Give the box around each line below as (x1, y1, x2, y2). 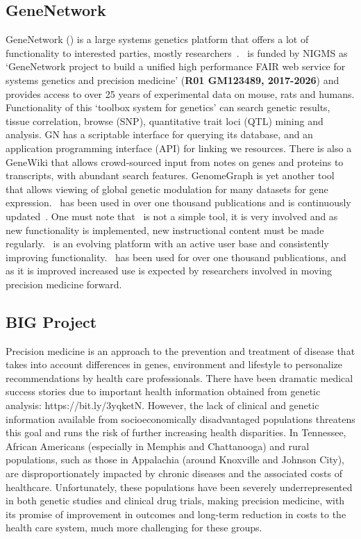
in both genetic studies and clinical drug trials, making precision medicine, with (6, 493, 345, 508)
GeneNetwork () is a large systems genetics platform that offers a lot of (6, 32, 309, 47)
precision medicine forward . (6, 276, 122, 291)
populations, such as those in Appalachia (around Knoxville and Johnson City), (6, 452, 344, 467)
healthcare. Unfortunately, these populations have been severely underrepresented (6, 479, 353, 494)
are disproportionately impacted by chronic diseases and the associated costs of (6, 466, 342, 481)
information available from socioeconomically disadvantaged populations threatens (6, 411, 355, 426)
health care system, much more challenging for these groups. (6, 520, 262, 535)
